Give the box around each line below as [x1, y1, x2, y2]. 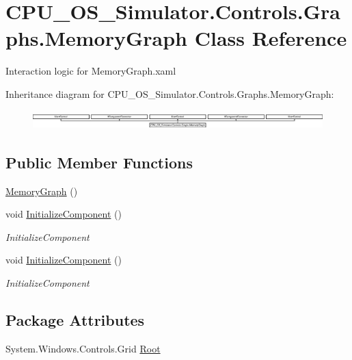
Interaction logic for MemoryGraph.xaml [5, 64, 176, 78]
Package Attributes [5, 309, 145, 330]
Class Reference [194, 24, 347, 52]
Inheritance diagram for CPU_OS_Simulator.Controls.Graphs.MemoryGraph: [5, 86, 334, 101]
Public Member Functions [5, 151, 193, 172]
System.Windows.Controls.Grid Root [5, 341, 161, 355]
